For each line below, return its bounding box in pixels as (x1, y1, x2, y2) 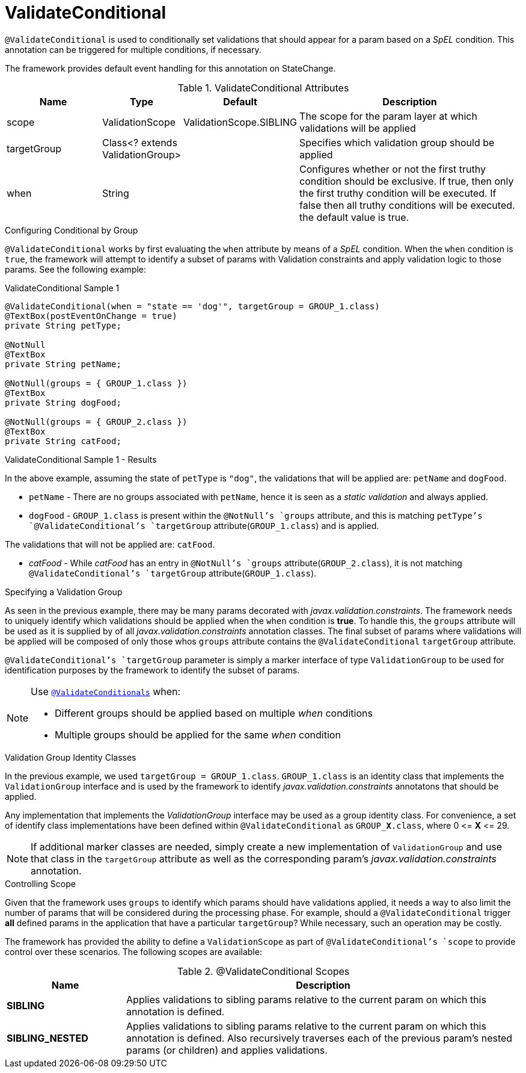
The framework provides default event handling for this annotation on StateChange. (5, 63, 336, 73)
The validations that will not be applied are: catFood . (5, 539, 215, 549)
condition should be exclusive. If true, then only (299, 175, 514, 187)
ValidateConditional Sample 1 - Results (5, 454, 157, 465)
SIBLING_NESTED (7, 1031, 88, 1044)
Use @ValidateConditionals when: (31, 685, 181, 697)
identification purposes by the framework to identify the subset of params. (5, 664, 300, 675)
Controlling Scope (5, 878, 76, 889)
